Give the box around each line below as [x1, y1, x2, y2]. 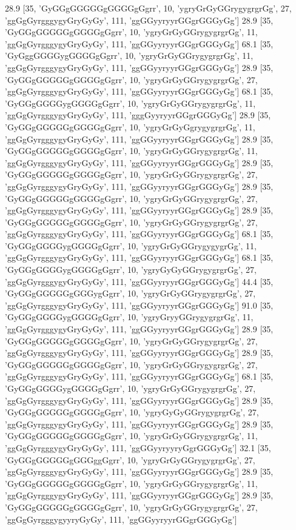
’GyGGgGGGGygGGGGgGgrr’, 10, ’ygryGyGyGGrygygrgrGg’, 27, [5, 263, 257, 276]
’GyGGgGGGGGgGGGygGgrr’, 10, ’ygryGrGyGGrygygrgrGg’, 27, [5, 287, 256, 300]
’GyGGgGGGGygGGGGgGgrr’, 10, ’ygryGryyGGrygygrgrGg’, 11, [5, 310, 254, 323]
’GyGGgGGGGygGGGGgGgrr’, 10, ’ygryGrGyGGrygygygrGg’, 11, [5, 239, 257, 252]
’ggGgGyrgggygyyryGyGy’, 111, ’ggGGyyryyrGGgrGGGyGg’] [5, 512, 237, 525]
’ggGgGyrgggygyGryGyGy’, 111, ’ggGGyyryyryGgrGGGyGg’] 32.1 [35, [5, 441, 271, 454]
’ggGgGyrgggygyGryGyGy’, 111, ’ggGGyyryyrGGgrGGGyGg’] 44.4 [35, [5, 275, 274, 287]
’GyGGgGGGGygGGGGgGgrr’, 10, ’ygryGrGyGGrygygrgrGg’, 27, [5, 382, 256, 394]
